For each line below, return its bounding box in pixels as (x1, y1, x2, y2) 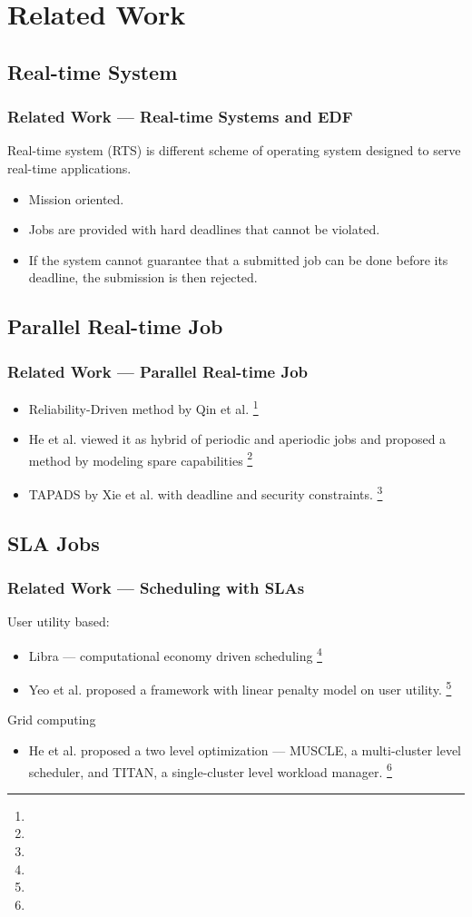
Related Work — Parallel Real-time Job (7, 360, 309, 382)
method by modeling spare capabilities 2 (28, 448, 253, 469)
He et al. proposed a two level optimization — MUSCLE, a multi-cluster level (28, 740, 461, 759)
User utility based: (7, 612, 110, 631)
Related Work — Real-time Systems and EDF (7, 105, 353, 128)
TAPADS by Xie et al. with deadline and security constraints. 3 (28, 482, 383, 503)
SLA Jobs (7, 528, 100, 557)
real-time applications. (7, 158, 132, 177)
